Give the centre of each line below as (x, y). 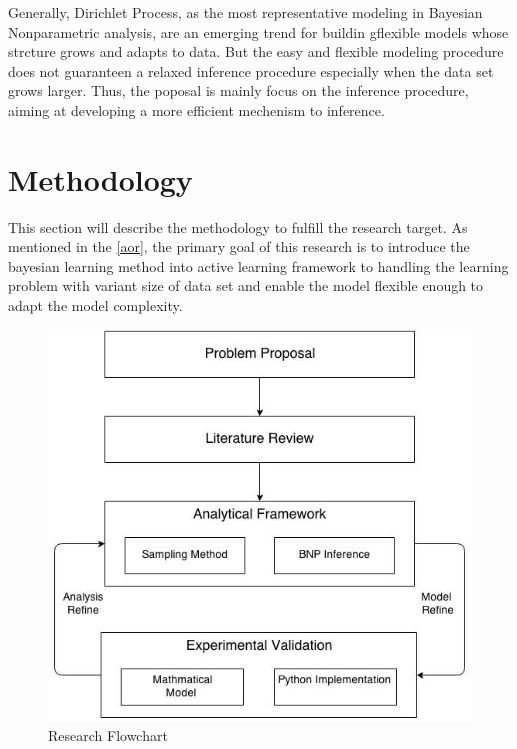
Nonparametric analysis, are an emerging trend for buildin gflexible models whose (258, 31)
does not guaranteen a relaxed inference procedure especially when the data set (251, 70)
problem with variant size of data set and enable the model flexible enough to (246, 285)
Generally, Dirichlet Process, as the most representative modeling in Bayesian (245, 12)
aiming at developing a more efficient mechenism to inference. (196, 109)
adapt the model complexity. (95, 305)
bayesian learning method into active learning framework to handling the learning (258, 265)
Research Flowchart (108, 734)
